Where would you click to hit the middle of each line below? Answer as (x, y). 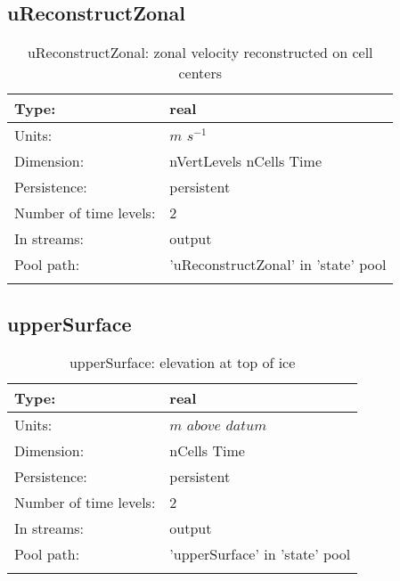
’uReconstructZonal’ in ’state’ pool (278, 265)
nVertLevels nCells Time (245, 161)
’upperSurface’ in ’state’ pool (260, 554)
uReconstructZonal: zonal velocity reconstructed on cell (200, 53)
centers (200, 73)
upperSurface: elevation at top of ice (182, 363)
